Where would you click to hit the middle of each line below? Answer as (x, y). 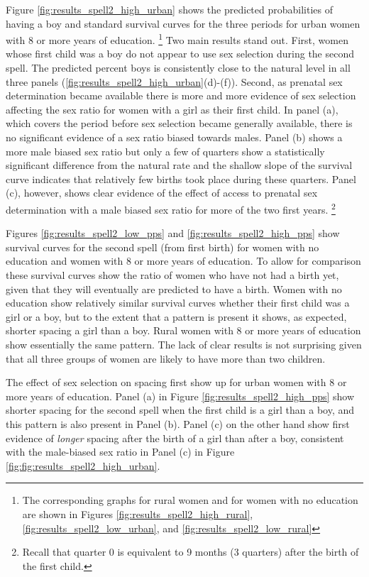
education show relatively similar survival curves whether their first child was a (178, 303)
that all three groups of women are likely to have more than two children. (166, 358)
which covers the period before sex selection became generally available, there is (179, 123)
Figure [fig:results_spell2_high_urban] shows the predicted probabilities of (169, 9)
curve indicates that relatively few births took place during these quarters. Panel (181, 178)
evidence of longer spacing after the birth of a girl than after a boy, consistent (175, 438)
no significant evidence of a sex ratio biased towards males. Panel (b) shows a (174, 137)
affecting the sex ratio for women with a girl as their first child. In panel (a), (172, 109)
